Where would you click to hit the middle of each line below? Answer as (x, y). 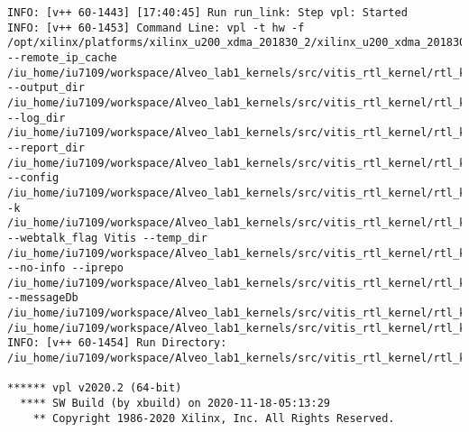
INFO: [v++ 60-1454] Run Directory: (117, 343)
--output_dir (46, 88)
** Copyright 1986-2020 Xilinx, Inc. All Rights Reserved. (214, 418)
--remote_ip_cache (62, 57)
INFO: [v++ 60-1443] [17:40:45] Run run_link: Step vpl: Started (207, 13)
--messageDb (43, 298)
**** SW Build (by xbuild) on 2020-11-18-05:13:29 (175, 404)
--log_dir (37, 118)
